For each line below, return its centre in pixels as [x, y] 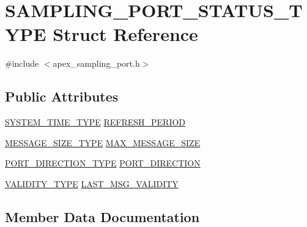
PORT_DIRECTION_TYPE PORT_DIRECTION [103, 163]
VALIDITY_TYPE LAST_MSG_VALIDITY [92, 183]
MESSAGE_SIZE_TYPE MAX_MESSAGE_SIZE [103, 142]
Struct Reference [125, 34]
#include [22, 63]
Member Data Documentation [102, 216]
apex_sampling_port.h [96, 63]
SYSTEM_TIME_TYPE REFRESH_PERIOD [95, 122]
